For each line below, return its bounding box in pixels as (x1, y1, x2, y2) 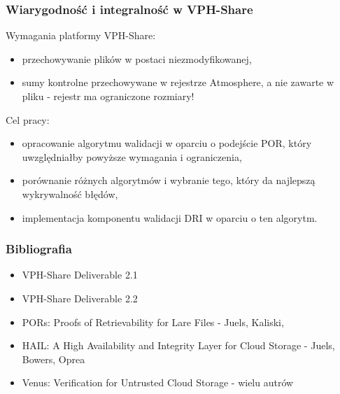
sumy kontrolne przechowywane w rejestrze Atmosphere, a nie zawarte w (22, 75, 334, 90)
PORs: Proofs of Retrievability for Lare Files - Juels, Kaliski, (22, 314, 284, 329)
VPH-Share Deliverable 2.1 (22, 267, 138, 282)
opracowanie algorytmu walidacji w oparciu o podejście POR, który (22, 136, 312, 150)
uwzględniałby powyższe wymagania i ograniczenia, (22, 149, 242, 164)
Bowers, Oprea (22, 351, 85, 366)
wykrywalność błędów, (22, 186, 118, 201)
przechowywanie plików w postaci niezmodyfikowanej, (22, 51, 252, 66)
